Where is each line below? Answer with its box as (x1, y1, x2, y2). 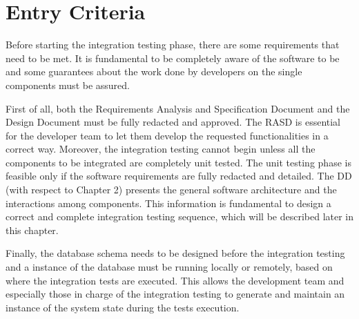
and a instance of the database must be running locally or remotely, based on (6, 260, 333, 274)
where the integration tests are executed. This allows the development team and (6, 273, 345, 287)
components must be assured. (6, 77, 130, 92)
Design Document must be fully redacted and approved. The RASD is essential (6, 115, 341, 129)
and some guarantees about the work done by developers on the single (6, 64, 302, 79)
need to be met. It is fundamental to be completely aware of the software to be (6, 50, 340, 65)
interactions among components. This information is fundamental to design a (6, 195, 331, 210)
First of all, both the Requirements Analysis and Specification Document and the (6, 101, 350, 115)
